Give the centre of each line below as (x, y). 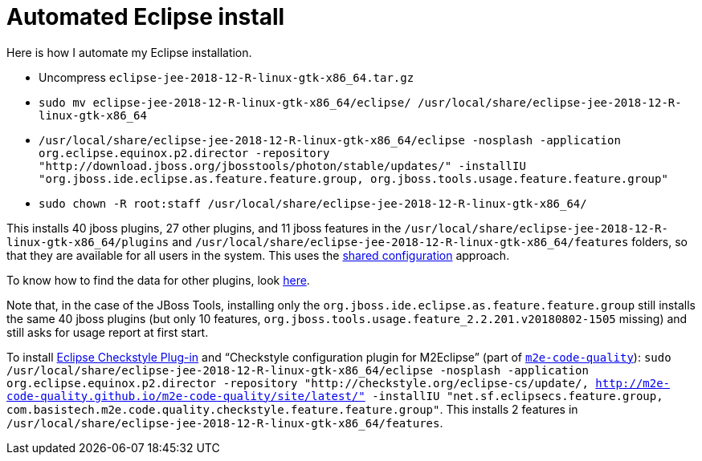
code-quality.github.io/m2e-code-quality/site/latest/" (186, 396)
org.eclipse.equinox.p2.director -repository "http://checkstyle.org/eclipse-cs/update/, (298, 383)
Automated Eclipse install (146, 17)
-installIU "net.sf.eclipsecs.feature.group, (518, 396)
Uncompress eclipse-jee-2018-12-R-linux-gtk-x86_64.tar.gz (227, 77)
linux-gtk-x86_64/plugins (88, 242)
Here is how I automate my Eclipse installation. (129, 52)
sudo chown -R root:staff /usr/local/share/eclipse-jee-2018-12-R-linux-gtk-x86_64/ (313, 203)
